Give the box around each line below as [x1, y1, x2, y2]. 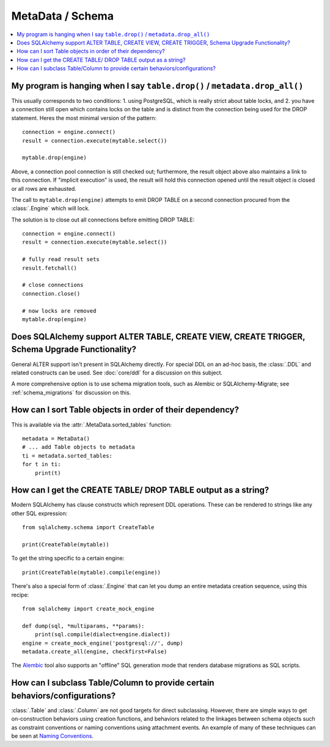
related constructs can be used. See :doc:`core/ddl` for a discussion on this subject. [11, 369, 223, 376]
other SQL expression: [11, 510, 68, 517]
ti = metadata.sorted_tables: [22, 452, 113, 459]
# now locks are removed [22, 307, 97, 314]
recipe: [11, 591, 29, 598]
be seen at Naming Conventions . [11, 732, 94, 740]
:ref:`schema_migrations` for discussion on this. [11, 388, 131, 396]
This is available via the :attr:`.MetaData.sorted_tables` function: [11, 421, 172, 428]
